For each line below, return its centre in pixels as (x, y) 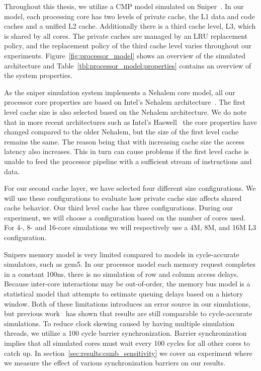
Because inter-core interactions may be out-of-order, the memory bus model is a (127, 284)
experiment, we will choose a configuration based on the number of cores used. (125, 217)
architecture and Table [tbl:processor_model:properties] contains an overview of (128, 65)
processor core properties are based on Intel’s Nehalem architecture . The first (125, 102)
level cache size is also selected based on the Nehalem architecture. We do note (125, 112)
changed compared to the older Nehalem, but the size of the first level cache (121, 132)
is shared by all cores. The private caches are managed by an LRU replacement (126, 35)
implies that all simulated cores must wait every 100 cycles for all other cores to (127, 343)
